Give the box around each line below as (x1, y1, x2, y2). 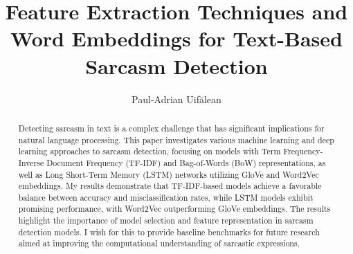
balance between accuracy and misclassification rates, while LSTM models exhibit (18, 191, 314, 203)
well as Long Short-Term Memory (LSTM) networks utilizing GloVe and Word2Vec (18, 168, 319, 180)
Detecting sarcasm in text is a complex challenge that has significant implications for (18, 122, 325, 134)
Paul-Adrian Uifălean (132, 91, 221, 106)
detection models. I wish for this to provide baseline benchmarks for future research (18, 226, 320, 237)
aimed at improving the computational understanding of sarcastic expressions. (18, 237, 300, 249)
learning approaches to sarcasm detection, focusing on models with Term (18, 145, 281, 157)
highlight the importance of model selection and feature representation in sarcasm (18, 215, 314, 226)
